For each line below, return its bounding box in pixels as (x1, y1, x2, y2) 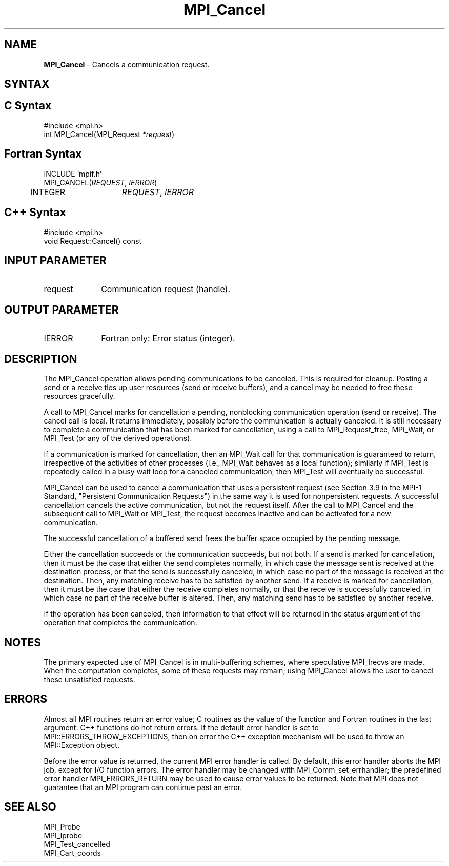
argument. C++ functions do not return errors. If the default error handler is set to (44, 723, 319, 732)
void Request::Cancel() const (44, 236, 141, 245)
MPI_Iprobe (44, 831, 83, 840)
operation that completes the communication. (44, 618, 197, 627)
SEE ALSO (4, 800, 56, 814)
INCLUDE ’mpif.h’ (44, 169, 102, 178)
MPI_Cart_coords (44, 848, 101, 857)
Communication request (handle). (101, 284, 231, 295)
